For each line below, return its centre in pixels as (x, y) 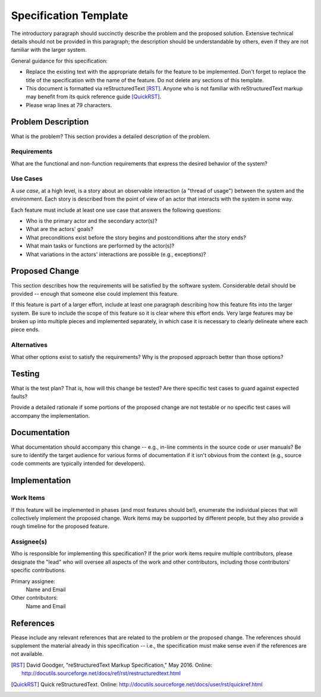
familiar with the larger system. (49, 50)
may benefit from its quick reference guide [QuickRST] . (94, 97)
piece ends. (25, 330)
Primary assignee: (33, 581)
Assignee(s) (29, 542)
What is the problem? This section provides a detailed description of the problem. (111, 136)
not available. (27, 654)
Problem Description (50, 122)
